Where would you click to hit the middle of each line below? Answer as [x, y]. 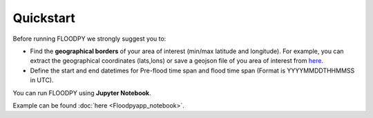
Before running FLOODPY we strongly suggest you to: [89, 39]
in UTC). [42, 80]
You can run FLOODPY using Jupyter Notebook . [82, 92]
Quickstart [44, 18]
